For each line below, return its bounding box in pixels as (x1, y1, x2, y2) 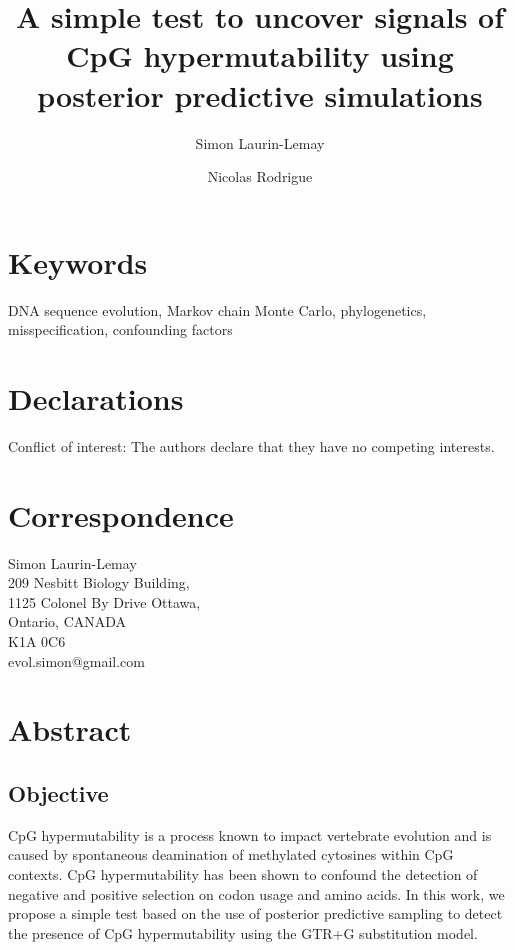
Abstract (8, 709, 132, 750)
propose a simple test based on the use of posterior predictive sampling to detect (8, 903, 503, 924)
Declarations (8, 378, 184, 418)
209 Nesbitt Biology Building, (8, 572, 190, 593)
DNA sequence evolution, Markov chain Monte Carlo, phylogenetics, (8, 299, 427, 320)
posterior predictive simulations (37, 74, 483, 115)
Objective (8, 777, 109, 808)
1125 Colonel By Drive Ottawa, (8, 591, 201, 612)
